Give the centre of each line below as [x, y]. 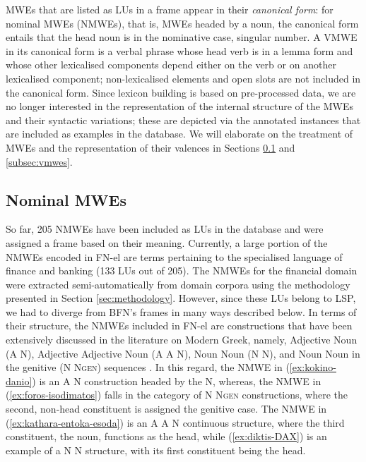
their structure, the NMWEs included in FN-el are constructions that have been [179, 326]
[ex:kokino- [313, 367]
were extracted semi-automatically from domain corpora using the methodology [178, 284]
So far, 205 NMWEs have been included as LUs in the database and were [165, 229]
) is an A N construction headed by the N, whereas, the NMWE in [177, 381]
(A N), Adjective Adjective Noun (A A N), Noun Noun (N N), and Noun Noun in [183, 353]
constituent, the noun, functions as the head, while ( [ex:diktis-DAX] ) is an [166, 436]
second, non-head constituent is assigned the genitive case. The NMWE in [166, 409]
